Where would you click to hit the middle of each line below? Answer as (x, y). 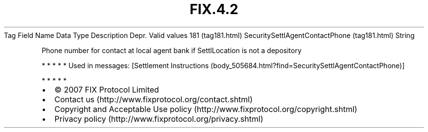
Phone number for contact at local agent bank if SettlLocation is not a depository (172, 50)
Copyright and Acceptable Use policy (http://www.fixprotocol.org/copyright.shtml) (206, 109)
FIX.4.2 (214, 9)
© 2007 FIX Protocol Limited (107, 89)
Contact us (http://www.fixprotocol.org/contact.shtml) (154, 99)
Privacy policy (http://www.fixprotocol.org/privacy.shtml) (159, 119)
